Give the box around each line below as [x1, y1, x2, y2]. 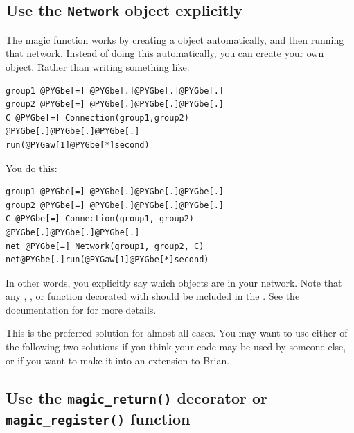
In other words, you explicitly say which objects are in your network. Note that [6, 275, 342, 289]
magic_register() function [6, 407, 191, 429]
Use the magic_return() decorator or [6, 387, 268, 408]
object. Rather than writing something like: [6, 59, 190, 74]
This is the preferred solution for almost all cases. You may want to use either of [6, 325, 348, 340]
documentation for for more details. [6, 302, 157, 316]
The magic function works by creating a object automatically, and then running [6, 32, 344, 46]
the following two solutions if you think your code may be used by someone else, [6, 339, 346, 354]
